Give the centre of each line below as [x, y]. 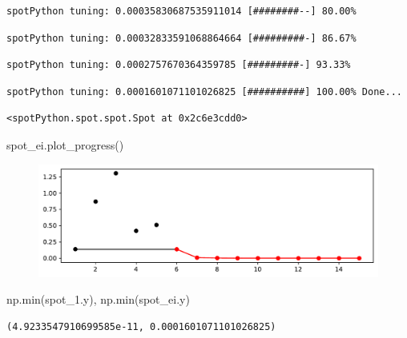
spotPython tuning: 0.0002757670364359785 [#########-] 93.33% [179, 65]
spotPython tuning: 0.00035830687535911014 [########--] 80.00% [181, 11]
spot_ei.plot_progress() [65, 144]
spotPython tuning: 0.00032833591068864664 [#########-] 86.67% [181, 38]
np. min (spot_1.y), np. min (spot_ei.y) [98, 299]
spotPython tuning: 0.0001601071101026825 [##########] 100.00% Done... [204, 91]
